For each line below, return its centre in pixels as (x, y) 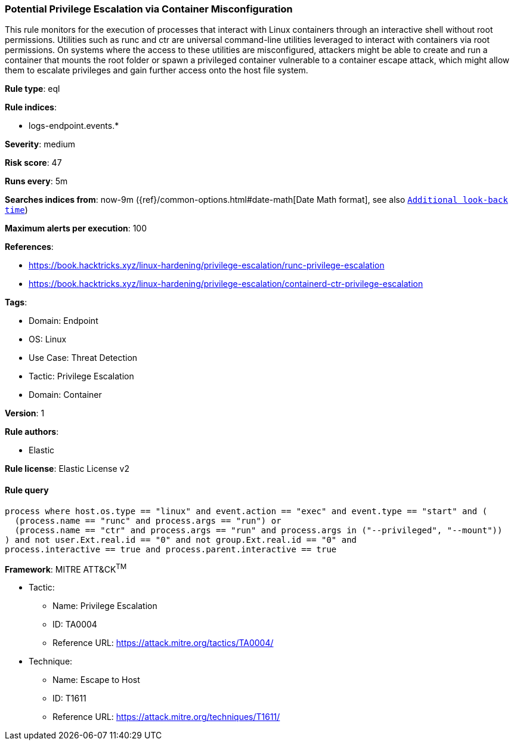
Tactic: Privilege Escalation (81, 376)
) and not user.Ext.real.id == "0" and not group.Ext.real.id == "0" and (181, 540)
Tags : (16, 302)
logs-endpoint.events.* (74, 126)
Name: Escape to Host (96, 680)
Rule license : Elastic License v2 (67, 469)
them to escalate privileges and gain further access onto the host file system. (157, 70)
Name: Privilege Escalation (105, 606)
